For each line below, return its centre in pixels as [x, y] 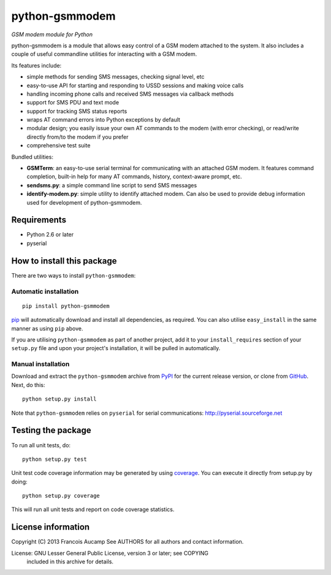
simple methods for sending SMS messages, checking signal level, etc [116, 77]
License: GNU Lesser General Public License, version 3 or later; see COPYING [110, 553]
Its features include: [36, 65]
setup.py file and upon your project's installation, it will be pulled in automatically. [116, 348]
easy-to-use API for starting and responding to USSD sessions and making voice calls [135, 85]
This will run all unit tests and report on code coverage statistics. [93, 509]
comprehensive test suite [59, 146]
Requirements [39, 220]
